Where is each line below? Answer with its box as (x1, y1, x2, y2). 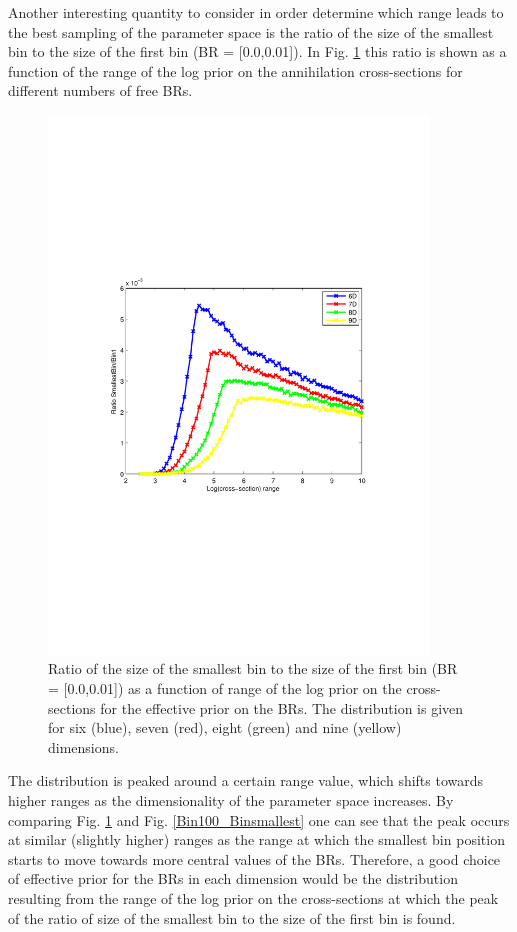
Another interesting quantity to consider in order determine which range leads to (8, 2, 504, 22)
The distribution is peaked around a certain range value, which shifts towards (8, 770, 484, 791)
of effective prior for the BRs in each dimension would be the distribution (8, 868, 458, 889)
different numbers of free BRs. (8, 80, 193, 101)
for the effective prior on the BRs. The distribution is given (100, 697, 464, 718)
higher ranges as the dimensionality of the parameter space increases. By (8, 790, 454, 811)
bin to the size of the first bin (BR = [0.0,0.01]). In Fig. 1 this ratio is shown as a (8, 41, 507, 62)
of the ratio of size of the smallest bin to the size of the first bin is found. (8, 907, 456, 928)
